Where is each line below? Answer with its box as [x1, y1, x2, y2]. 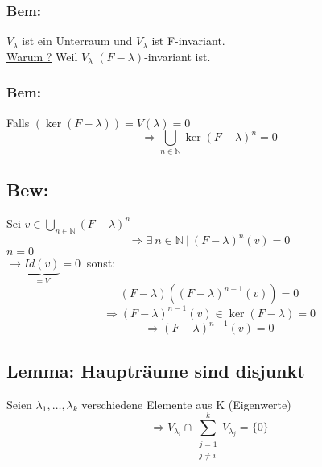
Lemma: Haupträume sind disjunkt [6, 357, 305, 382]
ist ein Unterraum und [22, 32, 133, 49]
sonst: [86, 254, 116, 271]
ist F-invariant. [151, 32, 225, 49]
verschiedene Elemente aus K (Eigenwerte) [81, 395, 291, 412]
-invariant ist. [144, 48, 211, 64]
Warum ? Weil [6, 48, 78, 64]
